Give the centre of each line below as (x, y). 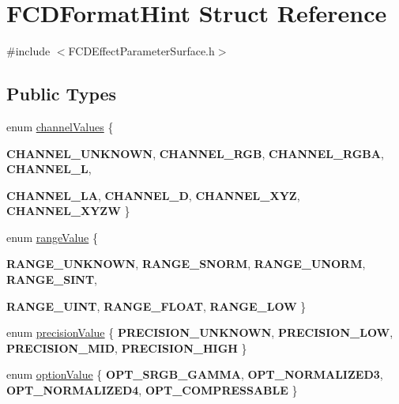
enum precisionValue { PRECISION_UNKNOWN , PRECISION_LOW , (200, 332)
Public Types (62, 94)
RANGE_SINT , (52, 279)
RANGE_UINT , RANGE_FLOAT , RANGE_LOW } (156, 306)
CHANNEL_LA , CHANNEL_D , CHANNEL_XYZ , (153, 195)
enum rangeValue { (52, 237)
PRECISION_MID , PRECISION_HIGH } (127, 347)
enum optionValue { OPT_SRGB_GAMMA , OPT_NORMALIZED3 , (195, 374)
